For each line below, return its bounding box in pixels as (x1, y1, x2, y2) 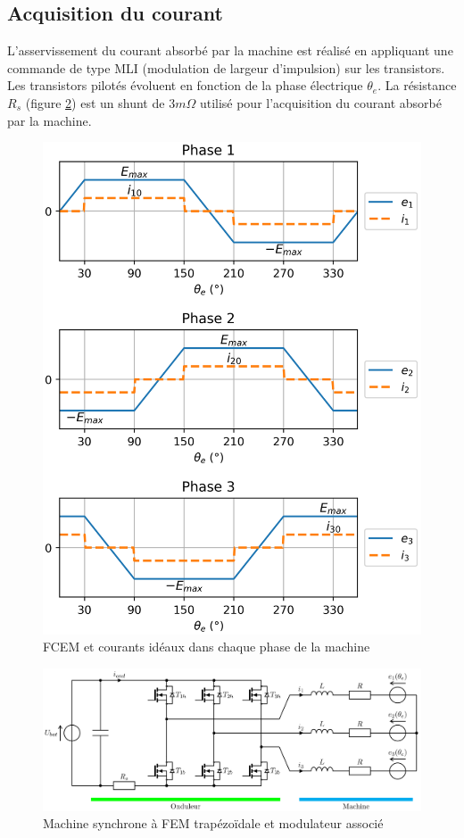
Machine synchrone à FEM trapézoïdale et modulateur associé (43, 814, 384, 833)
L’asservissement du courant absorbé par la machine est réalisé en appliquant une (7, 41, 453, 60)
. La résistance (377, 76, 457, 95)
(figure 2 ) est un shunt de (25, 93, 165, 112)
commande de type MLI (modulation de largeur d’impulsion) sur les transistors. (7, 58, 445, 77)
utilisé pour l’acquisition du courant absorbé (199, 93, 442, 112)
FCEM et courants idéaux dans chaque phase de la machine (43, 637, 370, 656)
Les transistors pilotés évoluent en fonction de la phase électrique (7, 76, 363, 95)
